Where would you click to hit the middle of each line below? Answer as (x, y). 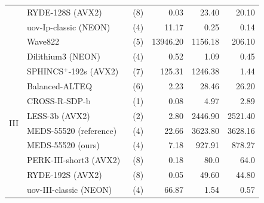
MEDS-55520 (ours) (63, 145)
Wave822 (43, 41)
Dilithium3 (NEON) (63, 56)
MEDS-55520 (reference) (72, 130)
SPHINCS (45, 71)
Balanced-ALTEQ (59, 85)
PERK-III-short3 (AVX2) (73, 160)
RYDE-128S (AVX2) (64, 12)
